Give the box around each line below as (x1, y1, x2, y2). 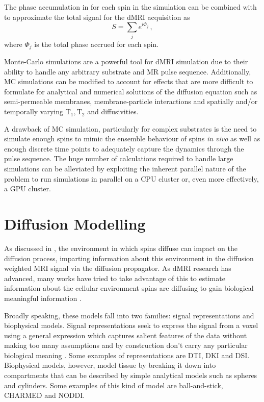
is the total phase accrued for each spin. (34, 38, 159, 49)
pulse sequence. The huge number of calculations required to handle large (4, 153, 233, 164)
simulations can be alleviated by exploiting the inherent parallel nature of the (4, 163, 246, 174)
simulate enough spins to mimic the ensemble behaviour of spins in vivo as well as (4, 133, 260, 144)
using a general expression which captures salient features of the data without (4, 330, 247, 340)
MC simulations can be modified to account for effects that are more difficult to (4, 76, 253, 87)
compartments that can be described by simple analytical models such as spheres (4, 370, 257, 381)
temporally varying (4, 106, 63, 117)
